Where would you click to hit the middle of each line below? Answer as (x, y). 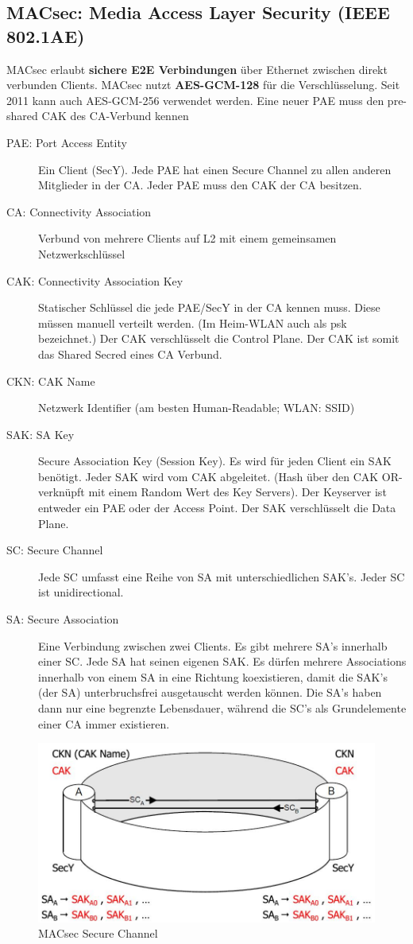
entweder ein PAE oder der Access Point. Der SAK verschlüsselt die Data (217, 508)
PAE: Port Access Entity (67, 142)
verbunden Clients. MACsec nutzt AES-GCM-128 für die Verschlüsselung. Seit (203, 85)
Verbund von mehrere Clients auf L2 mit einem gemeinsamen (187, 238)
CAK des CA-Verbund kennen (115, 116)
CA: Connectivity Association (79, 211)
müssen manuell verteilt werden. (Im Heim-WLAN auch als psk (193, 322)
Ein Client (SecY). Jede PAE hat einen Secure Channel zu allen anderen (215, 169)
